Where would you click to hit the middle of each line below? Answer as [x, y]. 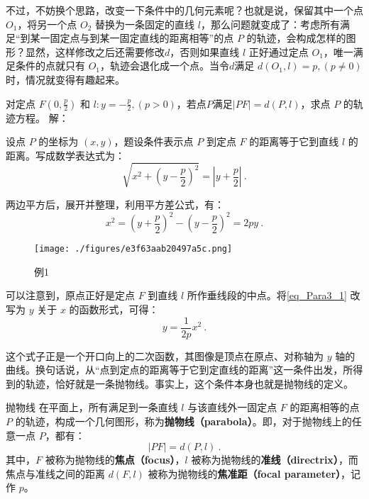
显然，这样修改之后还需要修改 [95, 51]
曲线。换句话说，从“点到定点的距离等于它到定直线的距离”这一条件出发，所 [180, 370]
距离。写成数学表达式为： [65, 155]
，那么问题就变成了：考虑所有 [270, 24]
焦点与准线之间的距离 [55, 473]
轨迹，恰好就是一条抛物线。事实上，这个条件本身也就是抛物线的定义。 [189, 383]
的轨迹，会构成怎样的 [296, 38]
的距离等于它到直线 [294, 141]
